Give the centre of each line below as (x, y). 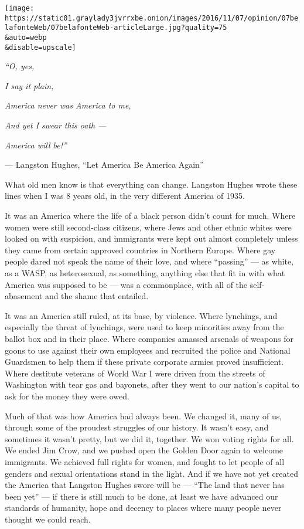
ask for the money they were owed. (67, 396)
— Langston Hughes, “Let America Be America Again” (104, 165)
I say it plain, (29, 85)
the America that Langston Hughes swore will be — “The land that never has (145, 485)
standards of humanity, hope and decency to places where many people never (143, 508)
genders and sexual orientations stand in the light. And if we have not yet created (151, 473)
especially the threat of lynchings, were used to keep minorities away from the (144, 327)
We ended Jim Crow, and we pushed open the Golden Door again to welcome (144, 450)
